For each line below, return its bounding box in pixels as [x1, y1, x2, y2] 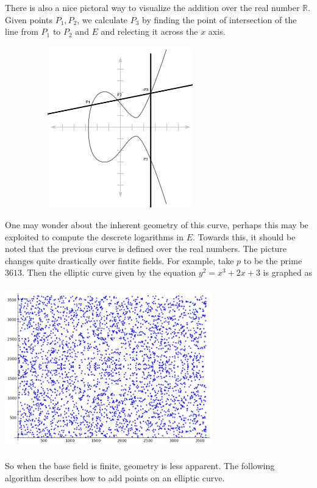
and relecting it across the [101, 25, 198, 38]
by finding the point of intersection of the [142, 13, 297, 26]
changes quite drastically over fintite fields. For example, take [5, 254, 234, 267]
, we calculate [77, 13, 128, 26]
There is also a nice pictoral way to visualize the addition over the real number [5, 1, 300, 13]
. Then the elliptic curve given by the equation [22, 266, 196, 279]
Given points [5, 13, 52, 26]
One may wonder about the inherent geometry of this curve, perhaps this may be [5, 218, 308, 231]
